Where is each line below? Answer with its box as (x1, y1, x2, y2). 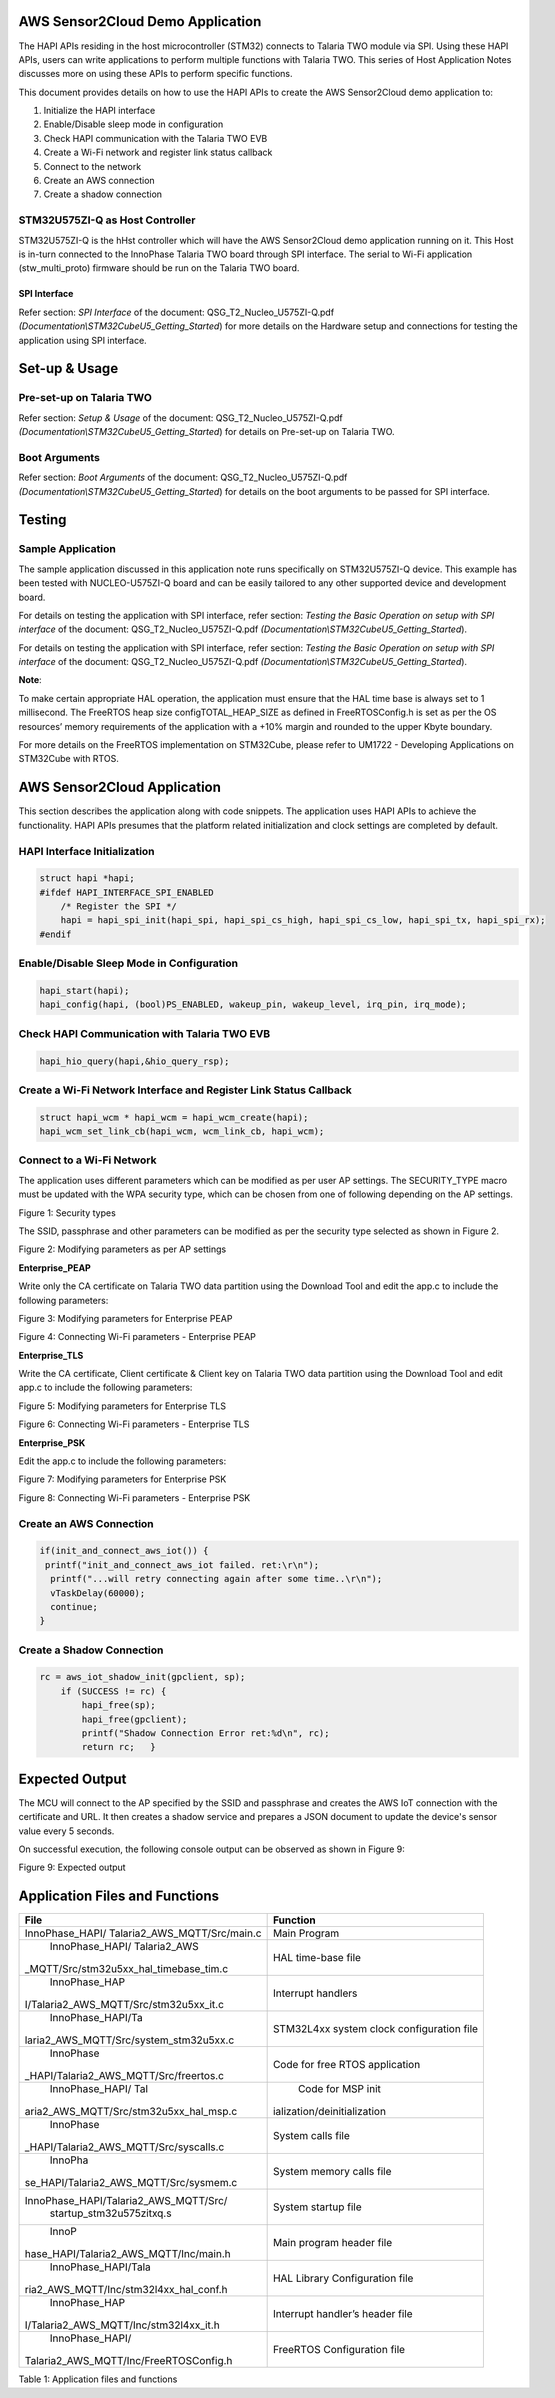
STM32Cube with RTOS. (18, 753, 119, 765)
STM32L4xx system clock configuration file (272, 2022, 479, 2036)
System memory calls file (272, 2165, 392, 2179)
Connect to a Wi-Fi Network (18, 1153, 157, 1167)
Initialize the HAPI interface (43, 105, 156, 117)
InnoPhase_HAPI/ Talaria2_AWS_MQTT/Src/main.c (24, 1926, 262, 1940)
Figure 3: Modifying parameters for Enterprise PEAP (18, 1312, 233, 1324)
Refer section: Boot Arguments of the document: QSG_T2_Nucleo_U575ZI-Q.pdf (18, 471, 348, 484)
